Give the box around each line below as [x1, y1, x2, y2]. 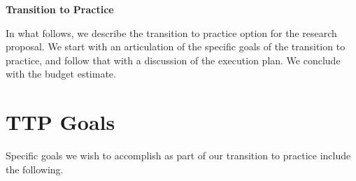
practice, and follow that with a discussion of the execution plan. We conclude [6, 52, 341, 67]
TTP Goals [6, 108, 115, 136]
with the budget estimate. [6, 66, 116, 81]
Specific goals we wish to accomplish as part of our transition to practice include [6, 148, 351, 163]
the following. [6, 161, 64, 176]
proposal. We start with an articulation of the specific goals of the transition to [6, 39, 346, 54]
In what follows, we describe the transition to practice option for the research [6, 25, 337, 40]
